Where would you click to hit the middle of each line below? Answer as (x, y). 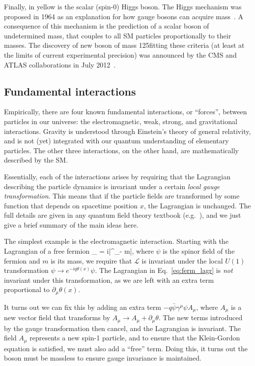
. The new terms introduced (200, 317)
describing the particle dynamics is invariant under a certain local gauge (112, 186)
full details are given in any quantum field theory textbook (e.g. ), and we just (123, 215)
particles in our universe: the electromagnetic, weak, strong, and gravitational (121, 121)
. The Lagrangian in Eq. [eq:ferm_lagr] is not (164, 270)
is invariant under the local (182, 260)
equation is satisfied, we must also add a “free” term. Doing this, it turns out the (126, 348)
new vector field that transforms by (57, 317)
